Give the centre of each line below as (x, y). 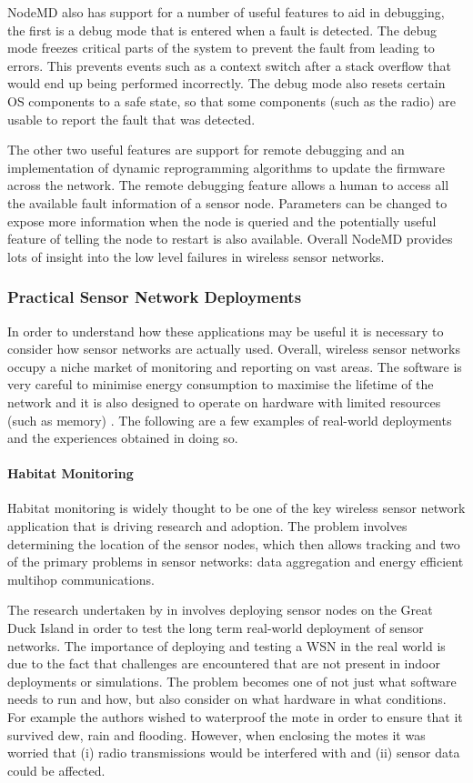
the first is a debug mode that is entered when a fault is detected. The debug (222, 30)
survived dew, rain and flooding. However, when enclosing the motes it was (216, 734)
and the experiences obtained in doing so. (123, 438)
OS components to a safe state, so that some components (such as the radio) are (231, 100)
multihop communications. (81, 579)
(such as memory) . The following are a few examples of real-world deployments (230, 420)
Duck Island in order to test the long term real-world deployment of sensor (216, 628)
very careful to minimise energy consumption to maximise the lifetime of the (221, 384)
